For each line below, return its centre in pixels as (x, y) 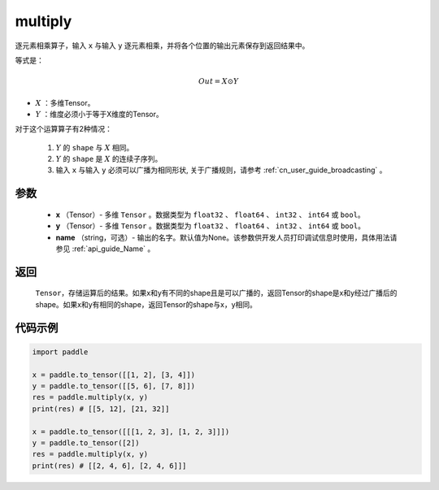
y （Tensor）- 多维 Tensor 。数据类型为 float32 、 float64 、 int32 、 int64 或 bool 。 (211, 226)
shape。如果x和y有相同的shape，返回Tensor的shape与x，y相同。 (146, 304)
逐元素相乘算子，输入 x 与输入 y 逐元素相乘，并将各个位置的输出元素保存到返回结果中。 (162, 46)
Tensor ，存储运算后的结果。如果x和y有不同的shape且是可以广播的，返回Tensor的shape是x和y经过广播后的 (216, 293)
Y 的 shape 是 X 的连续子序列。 (109, 159)
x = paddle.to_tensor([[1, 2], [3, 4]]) (113, 375)
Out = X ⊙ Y (218, 82)
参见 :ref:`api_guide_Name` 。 (105, 249)
